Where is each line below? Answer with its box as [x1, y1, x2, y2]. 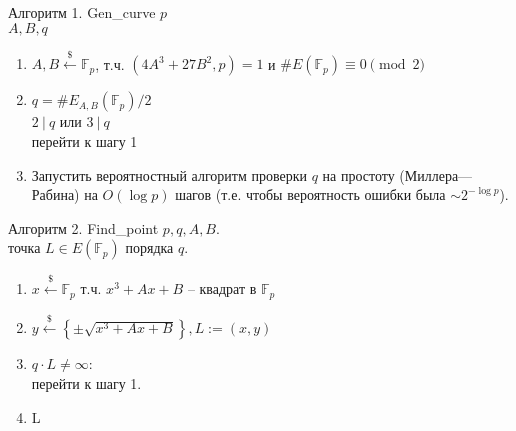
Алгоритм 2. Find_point [8, 217, 159, 238]
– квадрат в [187, 278, 257, 299]
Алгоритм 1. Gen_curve [8, 2, 156, 22]
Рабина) [31, 184, 80, 205]
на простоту [322, 164, 395, 185]
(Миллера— [399, 164, 473, 185]
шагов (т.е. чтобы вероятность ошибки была [175, 184, 446, 205]
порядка [125, 237, 174, 258]
